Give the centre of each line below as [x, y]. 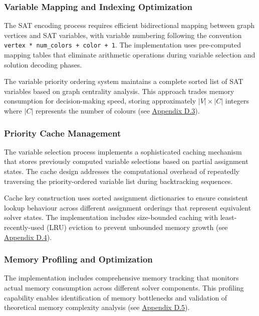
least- [228, 217]
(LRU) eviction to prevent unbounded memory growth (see [137, 227]
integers [237, 101]
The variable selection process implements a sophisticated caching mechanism [123, 151]
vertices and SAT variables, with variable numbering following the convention [123, 35]
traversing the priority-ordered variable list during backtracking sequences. [118, 181]
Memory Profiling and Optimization [78, 259]
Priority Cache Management [63, 133]
